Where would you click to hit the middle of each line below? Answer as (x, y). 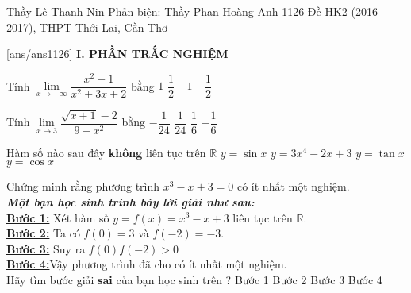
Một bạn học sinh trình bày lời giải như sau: (131, 201)
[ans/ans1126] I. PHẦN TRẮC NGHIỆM (117, 54)
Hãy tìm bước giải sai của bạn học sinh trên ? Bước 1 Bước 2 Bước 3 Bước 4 (194, 279)
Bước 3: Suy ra (46, 248)
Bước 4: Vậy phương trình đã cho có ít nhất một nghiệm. (147, 264)
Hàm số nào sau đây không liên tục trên (106, 152)
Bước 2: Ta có (43, 233)
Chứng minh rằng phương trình (83, 186)
